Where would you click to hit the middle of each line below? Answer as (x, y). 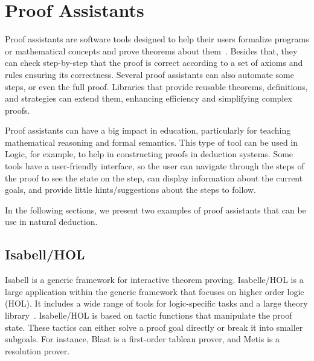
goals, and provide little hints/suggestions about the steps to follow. (130, 190)
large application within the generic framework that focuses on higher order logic (155, 291)
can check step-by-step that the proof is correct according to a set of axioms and (154, 63)
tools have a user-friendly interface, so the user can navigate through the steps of (155, 166)
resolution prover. (37, 350)
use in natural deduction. (51, 222)
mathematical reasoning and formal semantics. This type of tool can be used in (152, 142)
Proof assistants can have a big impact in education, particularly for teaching (148, 130)
